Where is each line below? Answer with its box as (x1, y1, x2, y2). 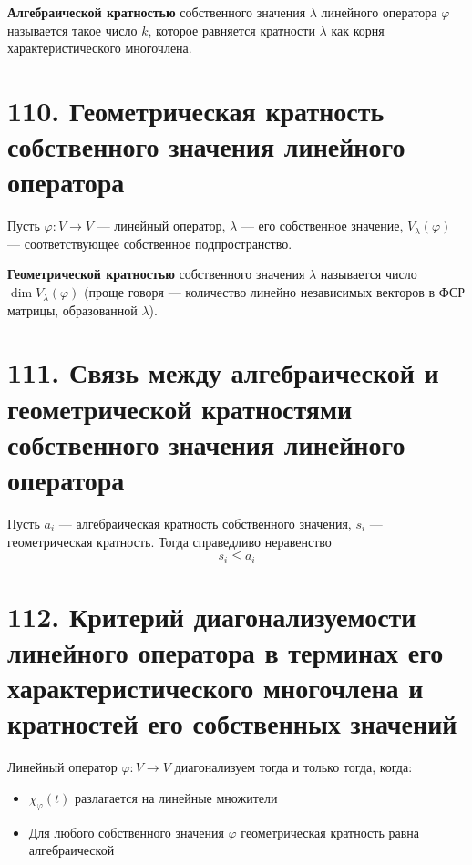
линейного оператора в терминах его (7, 633, 444, 670)
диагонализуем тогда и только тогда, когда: (174, 757, 413, 777)
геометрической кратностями (7, 389, 353, 427)
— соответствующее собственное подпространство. (7, 233, 292, 252)
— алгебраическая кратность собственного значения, (58, 513, 352, 532)
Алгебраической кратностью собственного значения (7, 3, 306, 21)
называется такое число (7, 20, 138, 39)
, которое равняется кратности (148, 20, 315, 39)
